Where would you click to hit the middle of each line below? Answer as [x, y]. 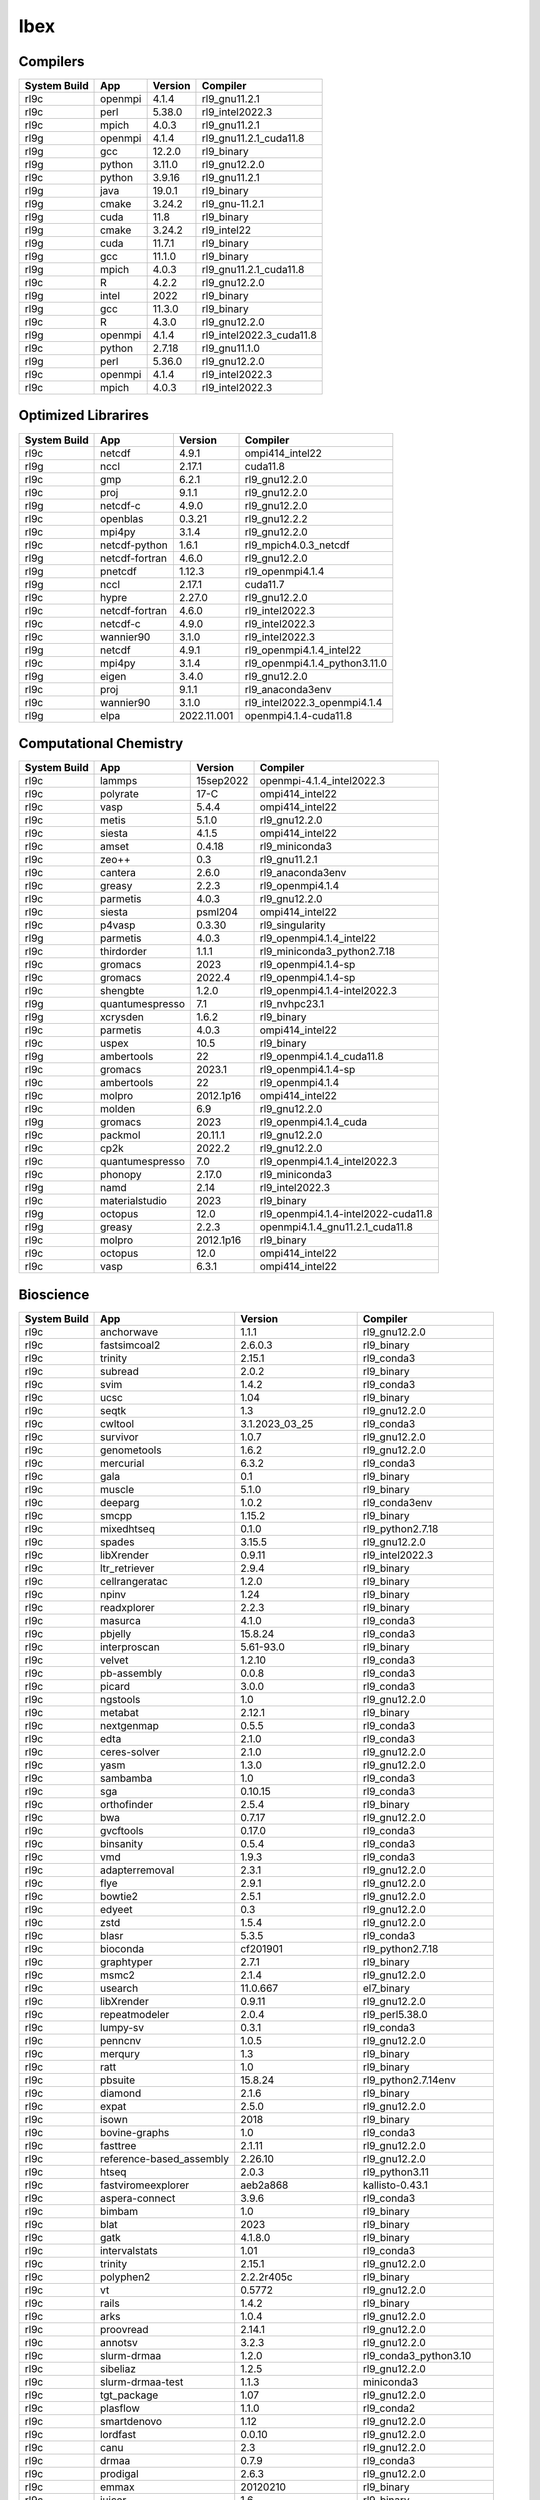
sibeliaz [118, 2368]
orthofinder [127, 1804]
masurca [121, 1620]
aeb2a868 [264, 2185]
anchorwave [129, 1332]
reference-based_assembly [165, 2158]
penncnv [121, 2040]
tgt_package [129, 2395]
